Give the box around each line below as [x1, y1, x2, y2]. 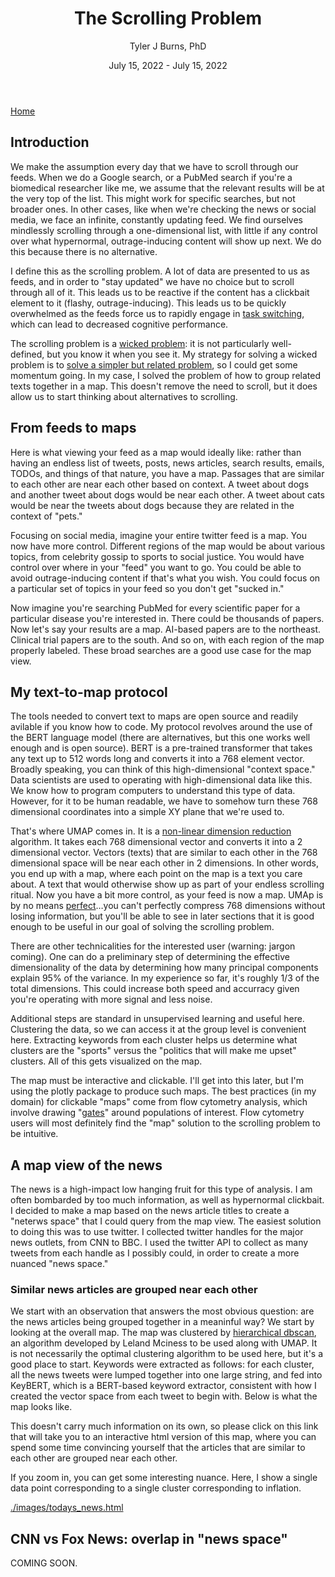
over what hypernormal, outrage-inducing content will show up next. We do [10, 235, 322, 247]
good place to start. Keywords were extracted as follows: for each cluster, [10, 1358, 315, 1371]
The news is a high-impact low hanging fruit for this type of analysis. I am [10, 1183, 313, 1196]
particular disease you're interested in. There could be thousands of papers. [10, 612, 325, 624]
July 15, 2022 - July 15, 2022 [108, 59, 228, 71]
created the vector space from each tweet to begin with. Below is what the [10, 1390, 318, 1402]
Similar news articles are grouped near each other [10, 1283, 258, 1297]
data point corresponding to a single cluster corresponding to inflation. [10, 1482, 302, 1494]
